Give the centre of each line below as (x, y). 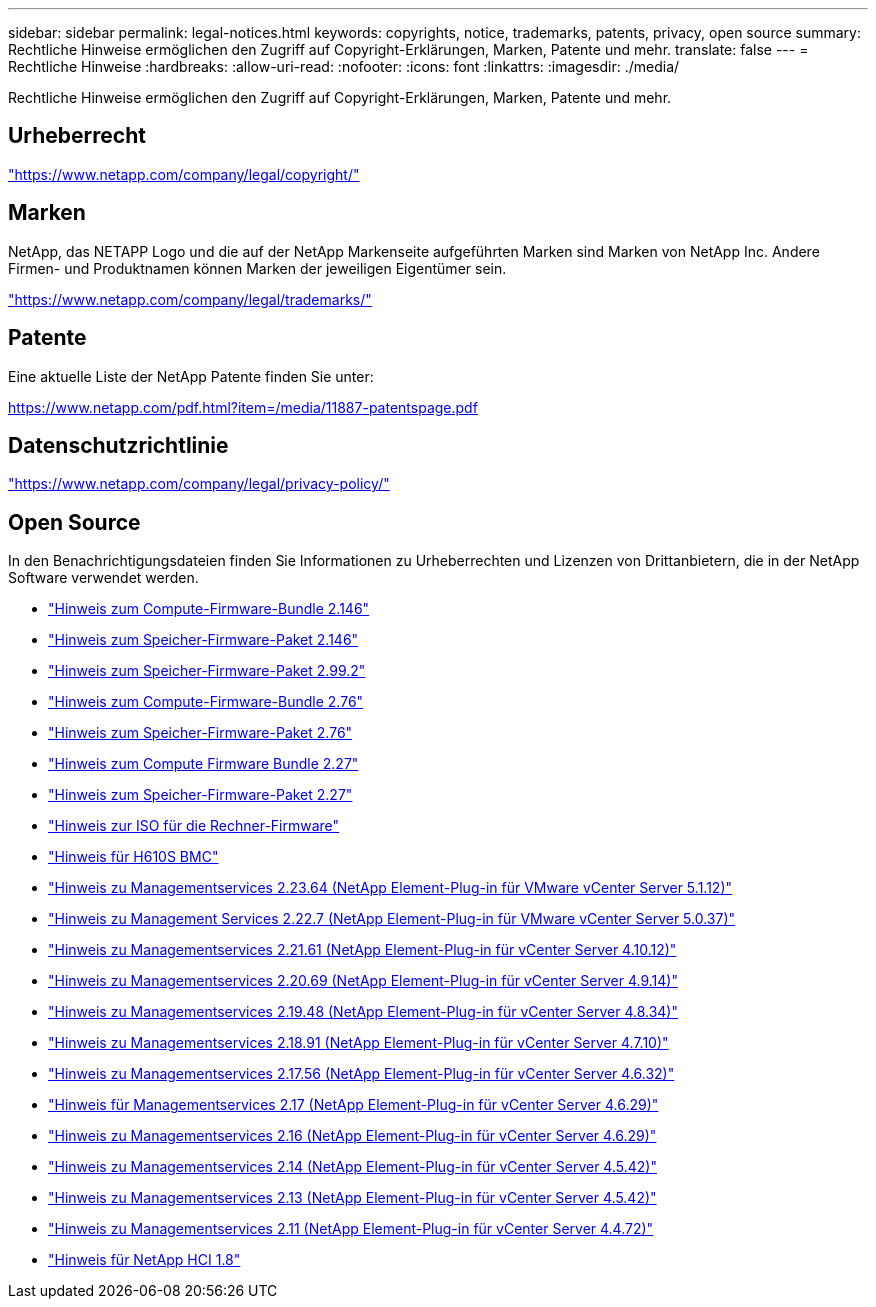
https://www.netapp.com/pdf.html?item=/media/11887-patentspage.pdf (243, 407)
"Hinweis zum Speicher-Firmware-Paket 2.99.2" (207, 671)
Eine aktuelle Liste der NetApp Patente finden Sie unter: (191, 376)
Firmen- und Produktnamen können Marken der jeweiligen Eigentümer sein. (257, 268)
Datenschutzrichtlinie (118, 445)
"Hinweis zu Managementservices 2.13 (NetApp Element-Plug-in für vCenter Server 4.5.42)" (352, 1198)
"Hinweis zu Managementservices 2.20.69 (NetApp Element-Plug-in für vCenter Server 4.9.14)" (363, 981)
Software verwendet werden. (103, 578)
